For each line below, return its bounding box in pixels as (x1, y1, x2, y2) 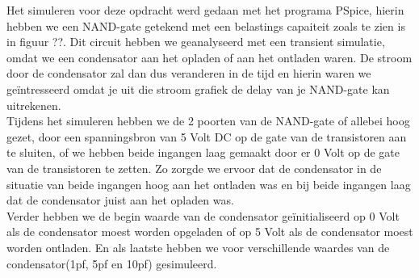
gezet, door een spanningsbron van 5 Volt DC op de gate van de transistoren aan (6, 128, 407, 145)
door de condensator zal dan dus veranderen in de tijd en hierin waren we (6, 65, 371, 82)
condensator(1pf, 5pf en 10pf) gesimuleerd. (6, 255, 217, 272)
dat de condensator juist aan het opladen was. (6, 192, 234, 208)
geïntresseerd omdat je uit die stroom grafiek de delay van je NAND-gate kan (6, 80, 390, 97)
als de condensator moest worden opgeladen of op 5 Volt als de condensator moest (6, 223, 413, 240)
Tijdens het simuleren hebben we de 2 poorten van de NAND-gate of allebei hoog (6, 112, 410, 129)
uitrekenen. (6, 96, 61, 113)
